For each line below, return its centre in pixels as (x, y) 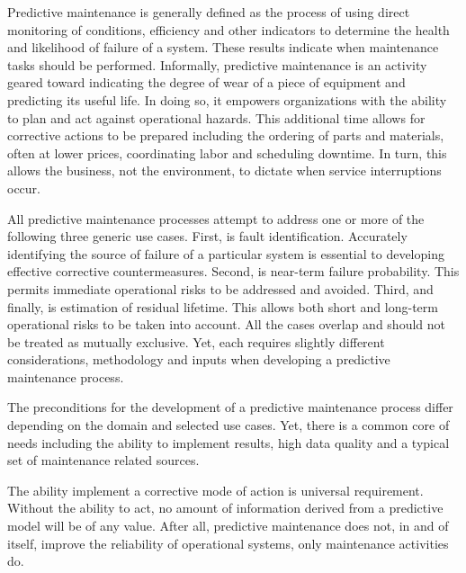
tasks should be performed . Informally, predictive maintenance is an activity (217, 64)
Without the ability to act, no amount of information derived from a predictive (225, 508)
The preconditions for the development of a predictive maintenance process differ (230, 407)
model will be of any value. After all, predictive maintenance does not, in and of (228, 526)
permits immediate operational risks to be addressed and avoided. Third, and (220, 288)
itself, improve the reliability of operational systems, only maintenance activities (228, 543)
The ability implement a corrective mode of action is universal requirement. (215, 490)
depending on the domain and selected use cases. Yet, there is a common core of (229, 425)
